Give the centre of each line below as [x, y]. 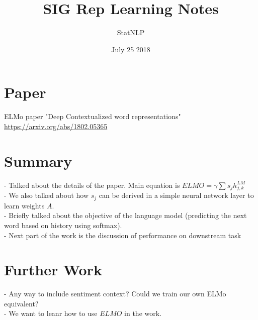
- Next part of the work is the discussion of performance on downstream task [123, 235]
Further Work [53, 270]
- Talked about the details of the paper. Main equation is [92, 185]
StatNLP [131, 32]
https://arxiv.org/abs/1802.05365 [56, 126]
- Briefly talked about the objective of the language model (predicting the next [125, 215]
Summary [38, 161]
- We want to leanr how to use [51, 313]
